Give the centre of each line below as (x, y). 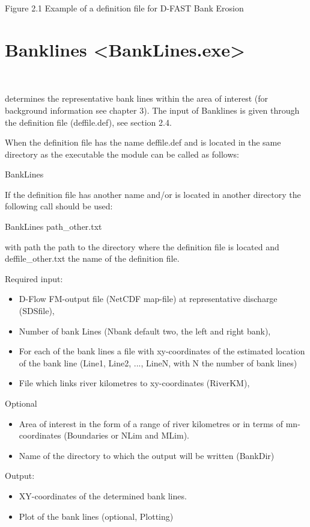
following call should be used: (59, 206)
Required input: (34, 278)
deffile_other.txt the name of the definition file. (92, 258)
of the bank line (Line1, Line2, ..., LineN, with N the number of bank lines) (158, 362)
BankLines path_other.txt (53, 227)
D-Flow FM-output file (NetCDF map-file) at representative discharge (148, 299)
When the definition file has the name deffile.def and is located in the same (143, 142)
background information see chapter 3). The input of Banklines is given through (152, 110)
